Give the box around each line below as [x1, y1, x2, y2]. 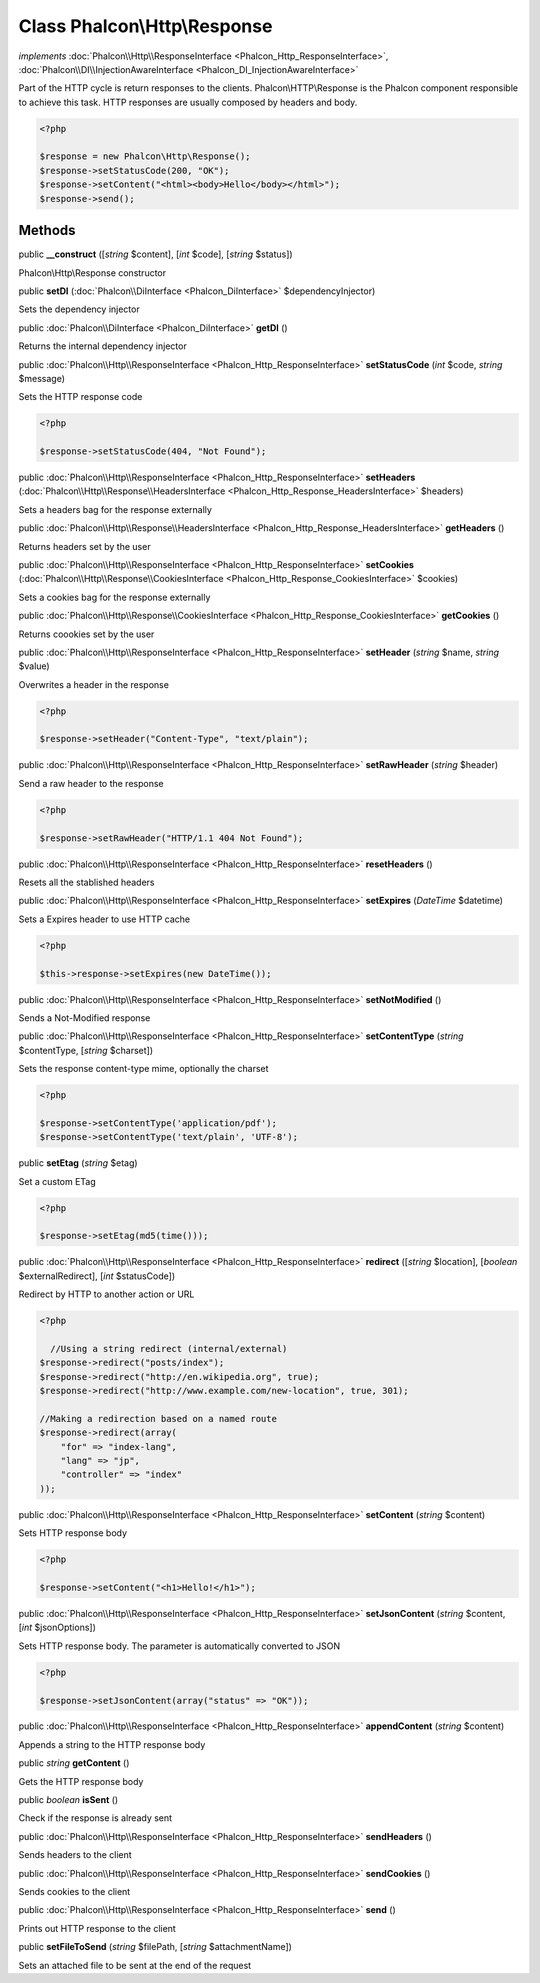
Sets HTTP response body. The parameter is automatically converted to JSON [18, 1640, 341, 1652]
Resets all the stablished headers [18, 876, 155, 888]
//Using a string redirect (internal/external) [50, 1343, 288, 1354]
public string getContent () [18, 1757, 130, 1769]
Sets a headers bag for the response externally [18, 503, 212, 515]
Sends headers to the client [18, 1849, 132, 1861]
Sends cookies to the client [18, 1886, 131, 1897]
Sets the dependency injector [18, 303, 140, 315]
